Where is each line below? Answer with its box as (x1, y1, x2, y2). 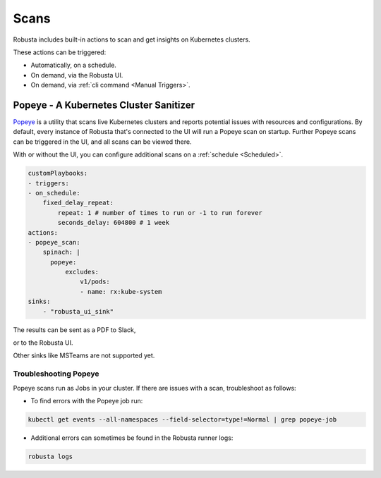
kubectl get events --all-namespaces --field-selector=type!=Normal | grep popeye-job (28, 415, 337, 423)
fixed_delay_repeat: (42, 199, 114, 207)
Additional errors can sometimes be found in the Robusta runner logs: (30, 434, 234, 442)
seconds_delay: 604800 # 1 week (57, 219, 169, 227)
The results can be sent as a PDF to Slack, (13, 325, 136, 334)
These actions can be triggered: (13, 48, 107, 56)
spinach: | (42, 248, 80, 257)
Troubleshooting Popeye (13, 369, 99, 379)
